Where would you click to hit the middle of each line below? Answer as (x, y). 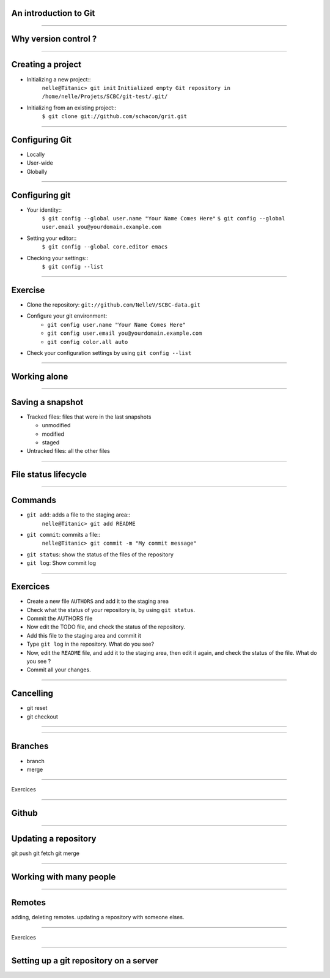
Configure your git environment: (67, 316)
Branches (30, 746)
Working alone (40, 376)
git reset (37, 708)
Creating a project (46, 65)
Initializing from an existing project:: (71, 108)
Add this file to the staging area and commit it (84, 635)
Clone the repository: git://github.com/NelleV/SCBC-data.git (114, 304)
